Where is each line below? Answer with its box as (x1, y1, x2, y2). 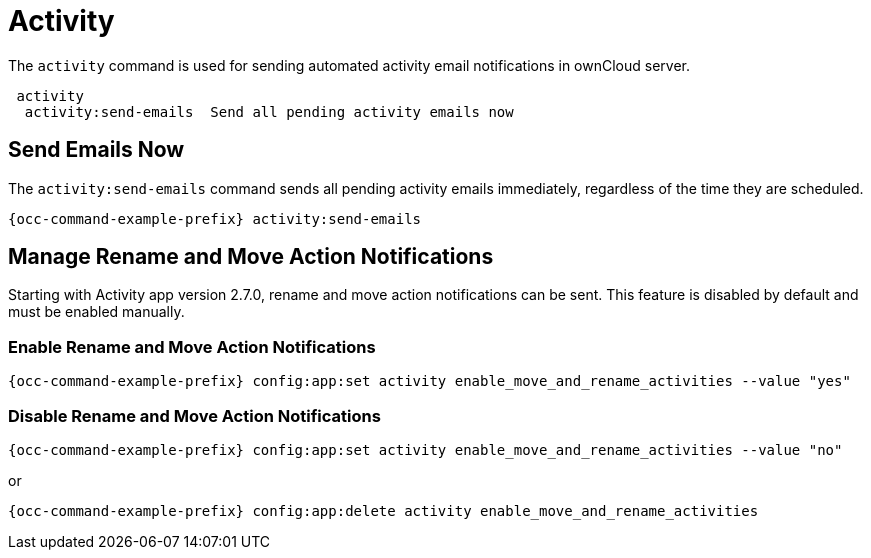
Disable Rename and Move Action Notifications (8, 405, 381, 426)
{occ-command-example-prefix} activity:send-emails (8, 210, 422, 227)
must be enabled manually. (8, 303, 185, 321)
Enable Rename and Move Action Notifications (8, 336, 376, 357)
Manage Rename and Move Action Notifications (8, 244, 494, 270)
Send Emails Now (8, 137, 185, 163)
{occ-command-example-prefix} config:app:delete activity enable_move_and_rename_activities (8, 502, 759, 519)
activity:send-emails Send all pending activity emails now (24, 103, 514, 120)
